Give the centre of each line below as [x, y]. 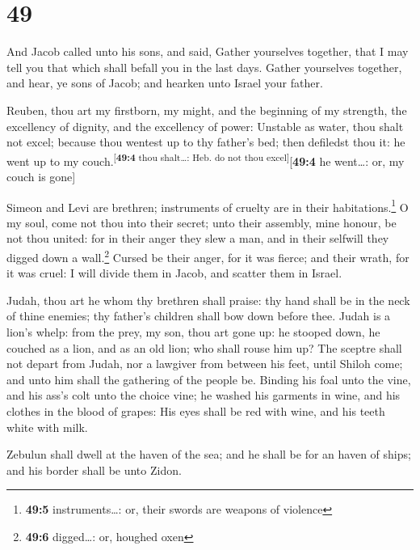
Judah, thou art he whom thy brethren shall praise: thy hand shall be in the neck [208, 300]
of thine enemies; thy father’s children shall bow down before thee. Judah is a [199, 316]
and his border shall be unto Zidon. [94, 470]
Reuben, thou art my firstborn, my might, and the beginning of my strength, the [207, 110]
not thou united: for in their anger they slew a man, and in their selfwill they [198, 238]
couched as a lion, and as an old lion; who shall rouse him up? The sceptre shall [204, 347]
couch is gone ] [41, 176]
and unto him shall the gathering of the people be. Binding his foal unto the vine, [209, 379]
